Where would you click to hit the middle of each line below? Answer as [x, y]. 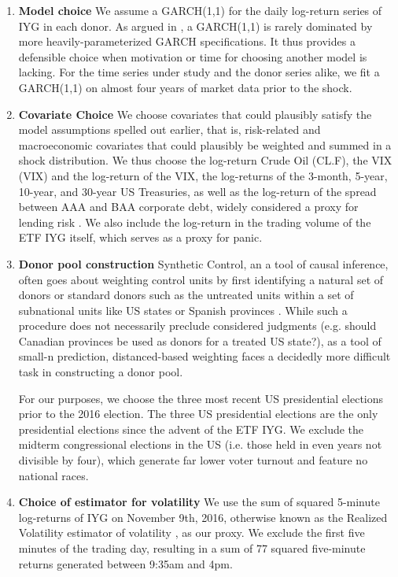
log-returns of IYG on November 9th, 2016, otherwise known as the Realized [203, 517]
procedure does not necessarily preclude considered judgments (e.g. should [197, 325]
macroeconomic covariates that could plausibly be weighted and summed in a [205, 144]
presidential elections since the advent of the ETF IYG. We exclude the [191, 429]
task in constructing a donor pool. [101, 372]
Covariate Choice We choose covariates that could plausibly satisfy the [195, 114]
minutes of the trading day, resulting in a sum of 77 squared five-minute [192, 548]
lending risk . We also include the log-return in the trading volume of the [195, 222]
